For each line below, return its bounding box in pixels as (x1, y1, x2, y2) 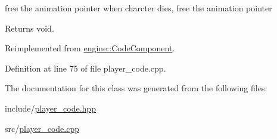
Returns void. (5, 21, 54, 34)
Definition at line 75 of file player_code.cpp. (5, 61, 166, 74)
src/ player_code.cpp (5, 122, 80, 134)
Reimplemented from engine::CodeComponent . (5, 42, 175, 54)
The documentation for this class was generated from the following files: (5, 82, 267, 94)
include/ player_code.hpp (5, 101, 96, 114)
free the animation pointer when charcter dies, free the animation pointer (5, 2, 272, 14)
